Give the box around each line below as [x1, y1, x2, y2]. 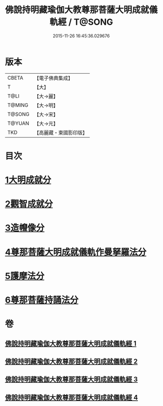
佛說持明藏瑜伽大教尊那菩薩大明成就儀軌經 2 [5, 357, 138, 365]
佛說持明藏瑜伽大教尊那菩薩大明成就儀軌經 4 [5, 393, 138, 402]
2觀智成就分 [5, 198, 53, 210]
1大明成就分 [5, 175, 52, 186]
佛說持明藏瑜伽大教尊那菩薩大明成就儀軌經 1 [5, 339, 137, 347]
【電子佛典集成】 [34, 75, 74, 81]
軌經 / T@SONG [49, 16, 113, 28]
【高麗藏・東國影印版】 [34, 129, 88, 136]
